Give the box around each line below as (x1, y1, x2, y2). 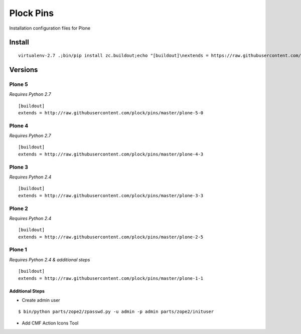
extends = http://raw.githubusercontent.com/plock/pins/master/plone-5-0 (18, 110, 204, 115)
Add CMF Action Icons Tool (22, 320, 79, 326)
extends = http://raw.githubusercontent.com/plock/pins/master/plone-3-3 (18, 193, 204, 198)
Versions (9, 65, 38, 74)
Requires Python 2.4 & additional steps (9, 256, 90, 263)
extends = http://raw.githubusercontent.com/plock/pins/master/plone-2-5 (18, 234, 204, 240)
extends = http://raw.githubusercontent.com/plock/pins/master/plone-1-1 (18, 275, 204, 281)
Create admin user (22, 297, 60, 303)
